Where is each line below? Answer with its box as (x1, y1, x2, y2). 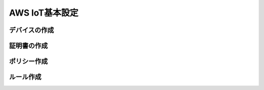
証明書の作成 (9, 42, 48, 50)
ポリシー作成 (9, 57, 48, 66)
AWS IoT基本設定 (9, 7, 79, 18)
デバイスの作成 (9, 26, 54, 34)
